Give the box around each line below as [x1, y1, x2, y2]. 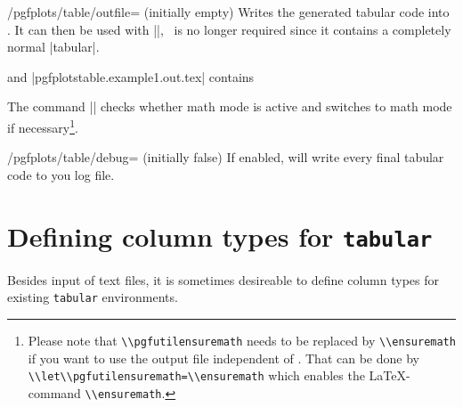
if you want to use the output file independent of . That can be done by [28, 348, 419, 367]
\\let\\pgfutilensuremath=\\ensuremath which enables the [28, 366, 365, 385]
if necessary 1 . [7, 115, 78, 136]
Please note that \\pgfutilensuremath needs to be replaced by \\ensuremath [28, 330, 456, 349]
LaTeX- [369, 366, 410, 385]
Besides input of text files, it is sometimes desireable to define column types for [7, 270, 440, 289]
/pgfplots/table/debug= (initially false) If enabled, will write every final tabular [7, 148, 444, 167]
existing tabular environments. [7, 288, 178, 306]
